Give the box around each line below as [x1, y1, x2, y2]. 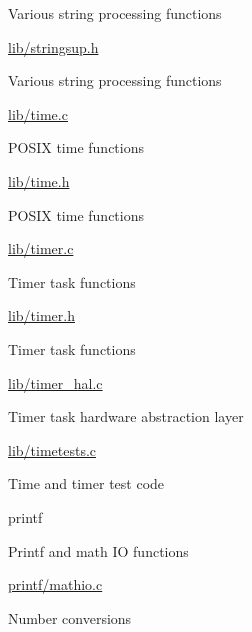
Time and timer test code [8, 473, 165, 494]
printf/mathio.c [8, 574, 103, 595]
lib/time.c [8, 103, 68, 124]
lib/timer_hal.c [8, 372, 103, 393]
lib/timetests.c [8, 439, 97, 460]
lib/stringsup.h [8, 36, 99, 57]
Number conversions [8, 607, 132, 628]
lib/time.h [8, 170, 70, 191]
